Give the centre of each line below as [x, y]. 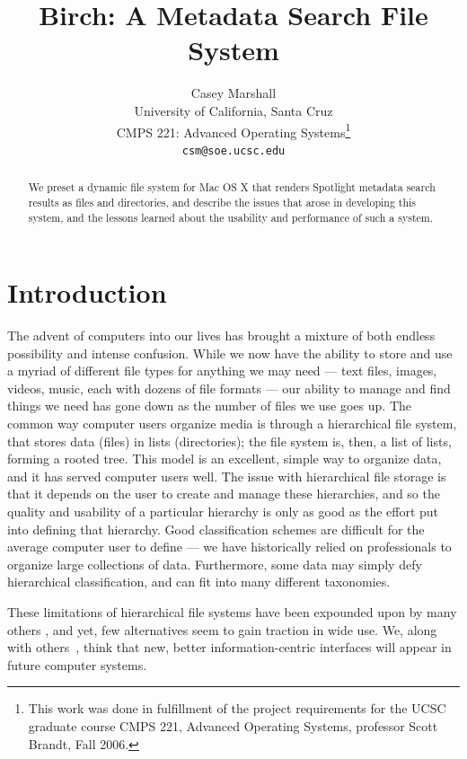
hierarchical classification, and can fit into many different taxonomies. [199, 582]
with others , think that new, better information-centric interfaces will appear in [229, 647]
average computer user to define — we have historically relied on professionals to [229, 547]
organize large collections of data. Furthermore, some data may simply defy [215, 564]
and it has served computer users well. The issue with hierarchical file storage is [227, 476]
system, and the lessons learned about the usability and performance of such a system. [231, 217]
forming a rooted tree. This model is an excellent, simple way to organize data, [225, 459]
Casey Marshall [233, 93]
